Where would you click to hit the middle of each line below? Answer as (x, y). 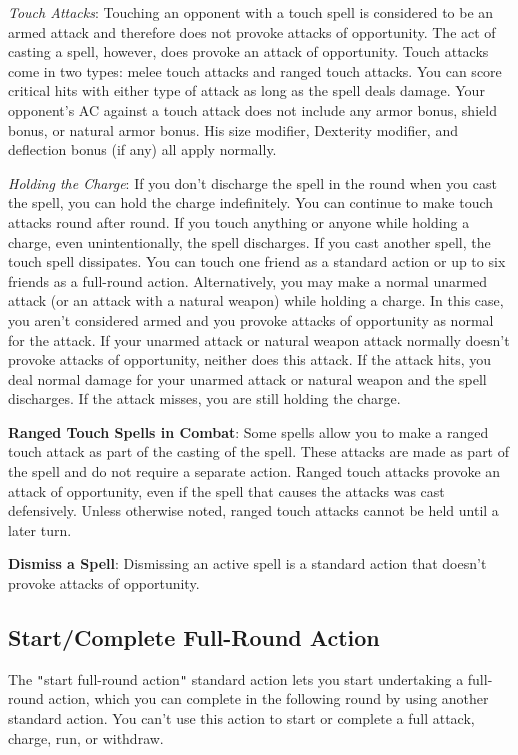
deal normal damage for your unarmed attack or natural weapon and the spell (247, 378)
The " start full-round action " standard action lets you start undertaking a (236, 678)
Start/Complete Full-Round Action (194, 637)
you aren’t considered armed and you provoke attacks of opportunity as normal (251, 319)
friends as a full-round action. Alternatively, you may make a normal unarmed (248, 280)
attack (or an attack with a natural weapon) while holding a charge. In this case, (256, 300)
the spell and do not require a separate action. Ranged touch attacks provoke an (254, 471)
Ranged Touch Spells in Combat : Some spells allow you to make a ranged (248, 431)
